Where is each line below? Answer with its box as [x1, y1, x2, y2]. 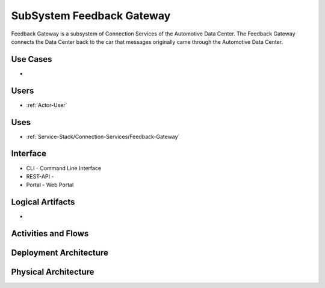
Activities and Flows [11, 228, 89, 239]
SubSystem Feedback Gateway [11, 9, 171, 22]
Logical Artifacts [11, 197, 75, 207]
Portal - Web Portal [26, 181, 74, 189]
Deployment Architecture [11, 248, 108, 258]
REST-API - [26, 173, 54, 180]
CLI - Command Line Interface [26, 164, 102, 171]
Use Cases [11, 54, 52, 64]
